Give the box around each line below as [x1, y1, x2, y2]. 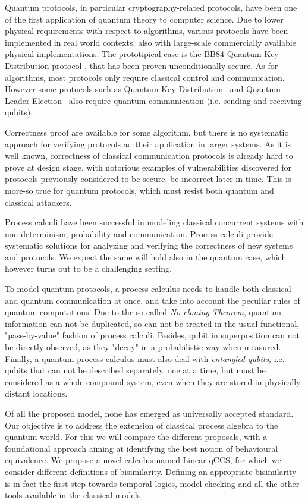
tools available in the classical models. [5, 489, 143, 501]
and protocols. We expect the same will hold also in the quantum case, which [5, 250, 287, 263]
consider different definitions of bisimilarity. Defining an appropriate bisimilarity [5, 465, 297, 477]
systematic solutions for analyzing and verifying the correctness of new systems [5, 239, 293, 251]
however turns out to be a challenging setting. [5, 262, 172, 275]
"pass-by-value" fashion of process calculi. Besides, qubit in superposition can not [5, 329, 300, 341]
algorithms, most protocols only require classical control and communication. [5, 71, 285, 83]
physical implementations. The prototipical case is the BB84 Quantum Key [5, 48, 279, 60]
